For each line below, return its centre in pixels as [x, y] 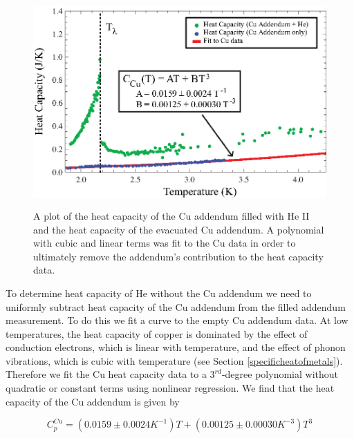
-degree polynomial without [280, 374]
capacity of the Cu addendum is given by [93, 401]
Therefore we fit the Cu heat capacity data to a [106, 374]
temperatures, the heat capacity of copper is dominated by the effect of [157, 333]
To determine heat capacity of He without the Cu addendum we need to [159, 293]
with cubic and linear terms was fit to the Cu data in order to [165, 243]
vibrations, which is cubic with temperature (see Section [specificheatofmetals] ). [174, 360]
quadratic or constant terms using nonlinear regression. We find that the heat [170, 388]
